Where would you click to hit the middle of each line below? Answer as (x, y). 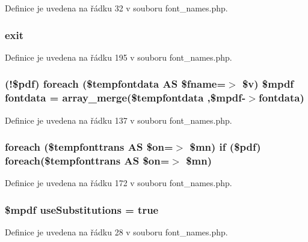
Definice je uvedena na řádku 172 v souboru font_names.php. (119, 183)
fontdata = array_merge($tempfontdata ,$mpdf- (125, 98)
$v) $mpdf (268, 84)
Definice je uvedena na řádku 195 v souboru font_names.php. (119, 57)
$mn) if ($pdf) (225, 147)
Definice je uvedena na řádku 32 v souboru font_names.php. (116, 8)
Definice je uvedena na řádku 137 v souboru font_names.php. (119, 120)
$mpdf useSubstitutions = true (82, 209)
